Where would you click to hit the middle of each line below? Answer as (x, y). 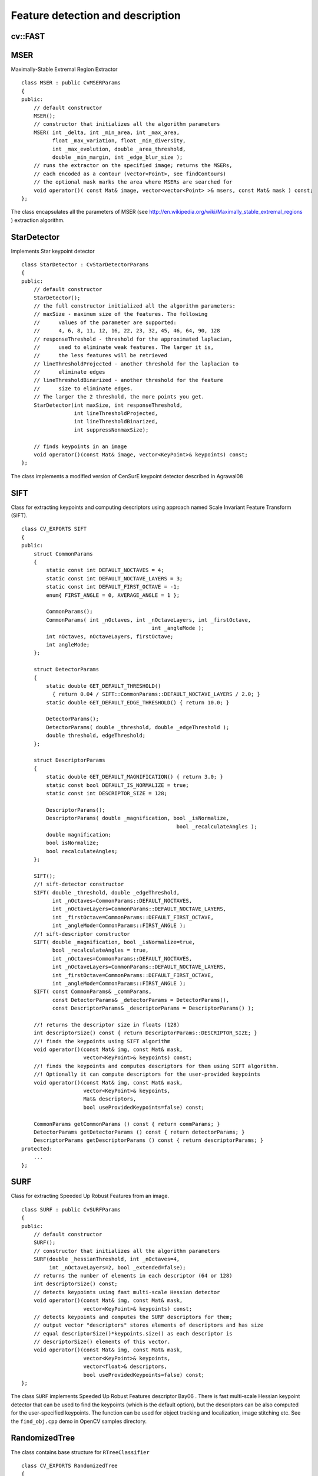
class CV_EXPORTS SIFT (54, 529)
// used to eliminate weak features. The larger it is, (124, 347)
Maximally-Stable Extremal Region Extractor (64, 69)
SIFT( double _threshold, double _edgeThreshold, (106, 892)
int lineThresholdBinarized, (116, 422)
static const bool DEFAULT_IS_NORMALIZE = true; (118, 785)
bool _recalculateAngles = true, (100, 950)
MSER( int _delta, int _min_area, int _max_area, (106, 132)
